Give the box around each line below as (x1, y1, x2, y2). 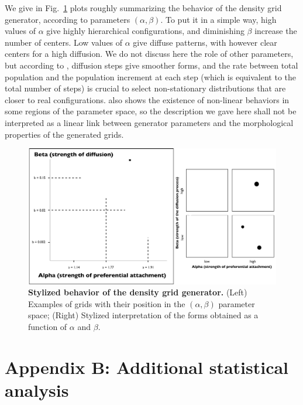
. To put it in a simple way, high (160, 13, 277, 25)
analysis (5, 377, 69, 401)
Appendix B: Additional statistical (5, 355, 289, 379)
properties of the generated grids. (5, 128, 124, 140)
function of (28, 320, 67, 332)
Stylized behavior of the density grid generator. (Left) (28, 286, 247, 298)
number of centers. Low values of (5, 36, 123, 48)
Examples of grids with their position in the (28, 297, 185, 309)
